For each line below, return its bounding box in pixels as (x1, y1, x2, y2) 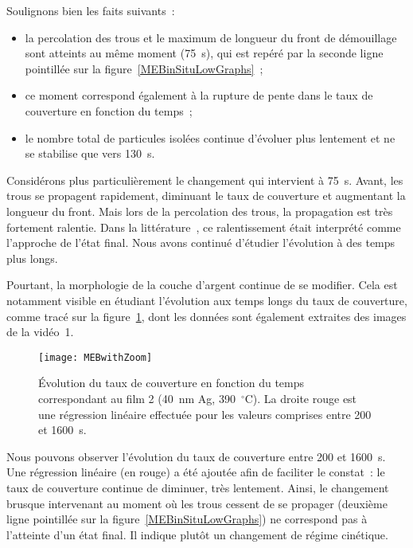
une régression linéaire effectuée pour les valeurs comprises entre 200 (38, 405, 372, 422)
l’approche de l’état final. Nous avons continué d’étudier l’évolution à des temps (6, 234, 395, 251)
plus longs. (6, 249, 58, 266)
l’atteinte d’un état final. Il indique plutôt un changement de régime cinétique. (6, 526, 388, 542)
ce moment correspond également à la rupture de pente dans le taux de (25, 87, 373, 104)
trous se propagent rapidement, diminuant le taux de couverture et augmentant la (6, 187, 406, 204)
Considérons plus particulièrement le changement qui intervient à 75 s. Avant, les (6, 171, 403, 188)
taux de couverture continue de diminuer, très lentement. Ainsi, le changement (6, 479, 389, 495)
